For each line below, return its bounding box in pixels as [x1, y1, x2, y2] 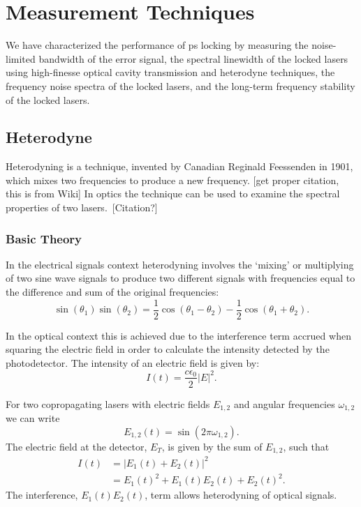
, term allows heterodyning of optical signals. [145, 487, 337, 502]
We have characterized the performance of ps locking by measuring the [6, 38, 309, 52]
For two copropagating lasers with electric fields [6, 396, 210, 411]
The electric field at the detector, [6, 439, 147, 453]
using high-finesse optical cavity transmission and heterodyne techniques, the [6, 65, 335, 80]
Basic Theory [6, 229, 82, 247]
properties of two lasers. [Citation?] [6, 200, 158, 215]
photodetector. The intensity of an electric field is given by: [6, 355, 260, 370]
